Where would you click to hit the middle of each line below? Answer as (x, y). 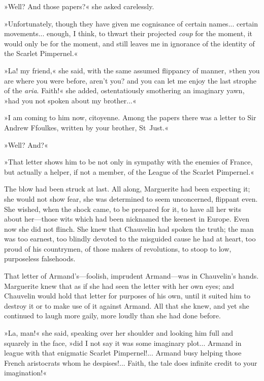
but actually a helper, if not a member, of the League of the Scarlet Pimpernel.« (129, 171)
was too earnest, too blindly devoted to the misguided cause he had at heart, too (130, 239)
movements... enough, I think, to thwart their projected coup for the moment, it (128, 33)
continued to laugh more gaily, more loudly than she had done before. (112, 316)
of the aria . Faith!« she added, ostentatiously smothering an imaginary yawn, (124, 90)
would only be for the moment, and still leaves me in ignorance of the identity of (129, 43)
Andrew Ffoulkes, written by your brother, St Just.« (86, 127)
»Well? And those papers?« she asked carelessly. (79, 6)
